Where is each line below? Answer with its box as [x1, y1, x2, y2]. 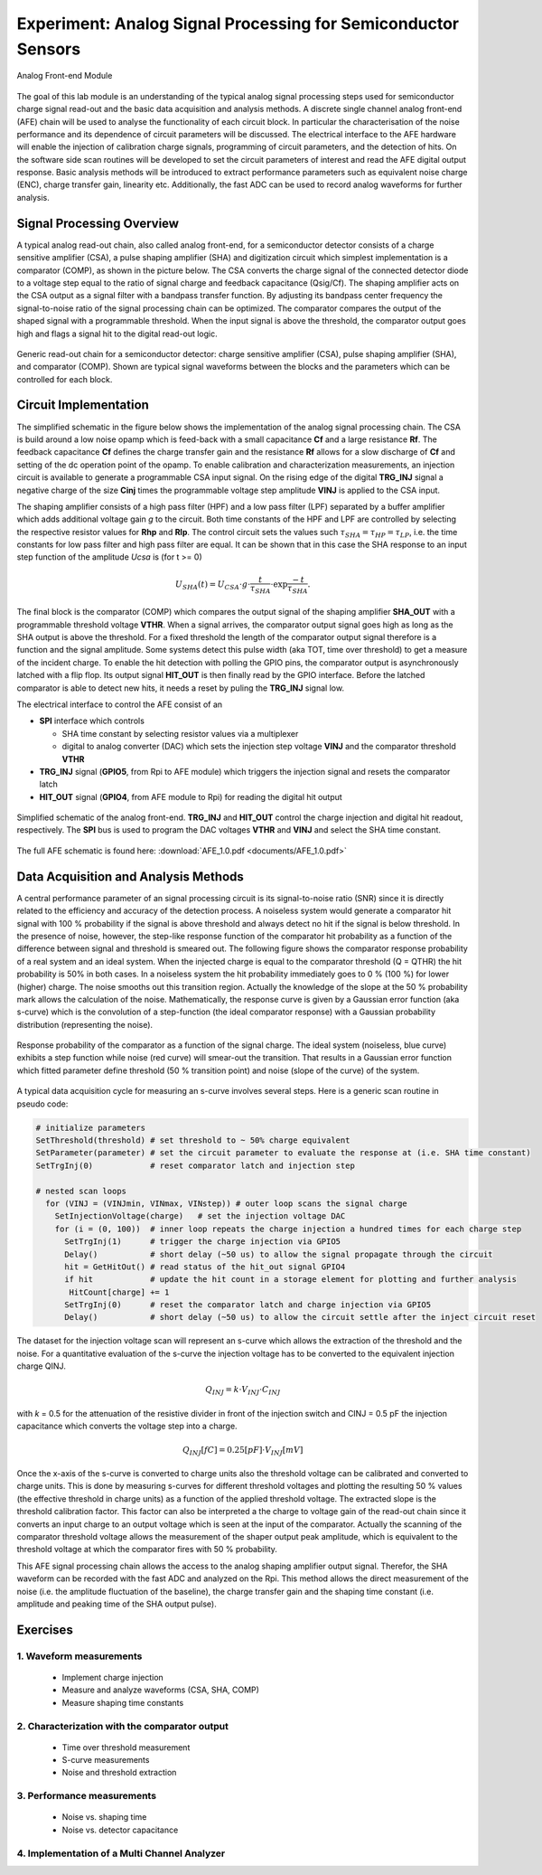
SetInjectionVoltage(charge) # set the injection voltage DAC [54, 1211, 346, 1221]
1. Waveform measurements [16, 1650, 143, 1663]
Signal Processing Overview [16, 215, 180, 231]
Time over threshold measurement [61, 1741, 191, 1753]
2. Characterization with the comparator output [16, 1720, 229, 1732]
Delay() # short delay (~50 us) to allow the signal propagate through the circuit [64, 1248, 493, 1259]
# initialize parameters [35, 1122, 146, 1133]
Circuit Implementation [16, 398, 149, 413]
